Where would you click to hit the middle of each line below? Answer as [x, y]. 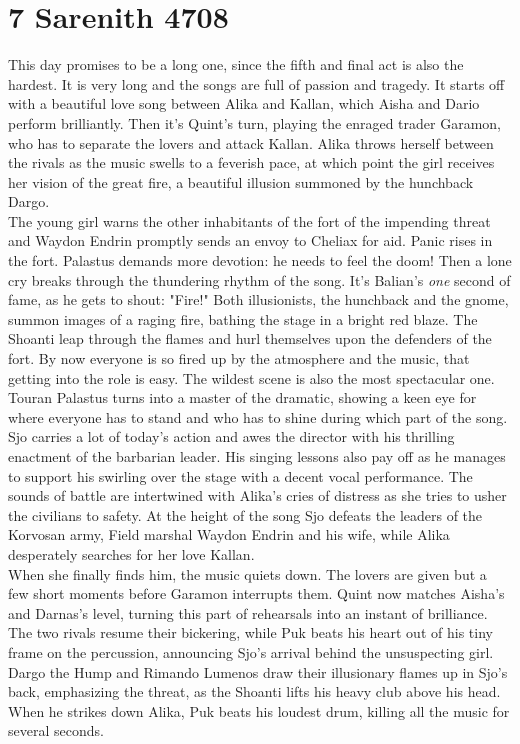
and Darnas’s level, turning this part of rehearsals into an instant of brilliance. [248, 612]
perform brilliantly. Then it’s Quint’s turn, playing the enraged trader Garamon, [254, 122]
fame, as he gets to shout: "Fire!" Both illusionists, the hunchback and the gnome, [258, 299]
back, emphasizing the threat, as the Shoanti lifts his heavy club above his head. [254, 691]
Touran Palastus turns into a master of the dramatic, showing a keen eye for [242, 397]
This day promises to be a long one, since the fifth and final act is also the [236, 64]
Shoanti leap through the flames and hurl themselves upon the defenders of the [250, 338]
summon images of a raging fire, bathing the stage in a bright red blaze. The [243, 318]
